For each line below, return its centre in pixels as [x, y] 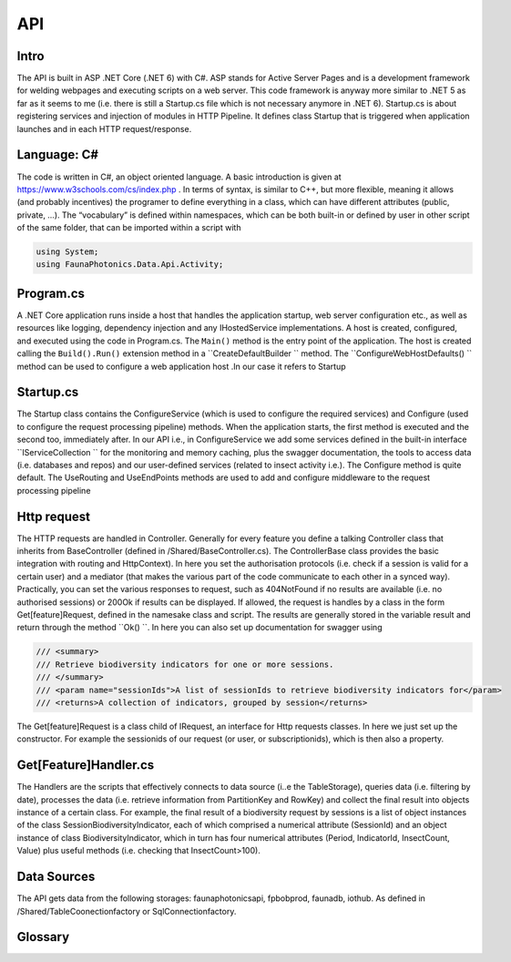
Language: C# [58, 155]
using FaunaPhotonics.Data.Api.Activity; [130, 265]
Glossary [43, 937]
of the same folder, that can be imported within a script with [129, 228]
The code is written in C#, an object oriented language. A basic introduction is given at [179, 177]
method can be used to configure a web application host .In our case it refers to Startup [181, 366]
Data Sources [56, 877]
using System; [67, 252]
